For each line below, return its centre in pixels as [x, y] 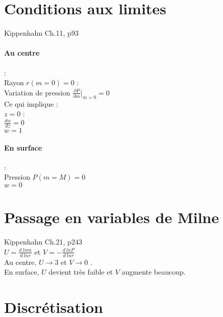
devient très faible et [81, 272]
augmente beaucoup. [154, 272]
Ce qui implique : [31, 103]
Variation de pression [37, 92]
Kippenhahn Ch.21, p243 [43, 242]
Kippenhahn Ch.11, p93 [41, 33]
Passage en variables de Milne [111, 217]
